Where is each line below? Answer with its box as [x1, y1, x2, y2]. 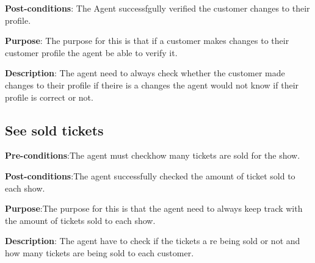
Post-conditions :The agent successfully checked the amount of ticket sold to [5, 169, 295, 182]
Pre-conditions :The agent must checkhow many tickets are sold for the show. [5, 149, 300, 162]
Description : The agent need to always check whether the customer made [5, 67, 285, 79]
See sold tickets [5, 120, 104, 139]
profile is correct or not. [5, 90, 93, 103]
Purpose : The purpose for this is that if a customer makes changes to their [5, 34, 289, 47]
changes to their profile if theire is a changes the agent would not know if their [5, 78, 299, 91]
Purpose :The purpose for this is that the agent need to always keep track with [5, 202, 303, 215]
